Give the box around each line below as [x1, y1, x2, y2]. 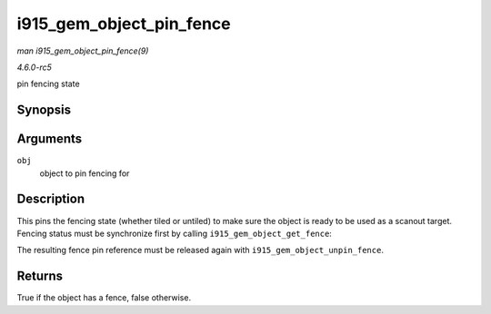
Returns [16, 269, 64, 284]
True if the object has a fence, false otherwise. [16, 292, 191, 303]
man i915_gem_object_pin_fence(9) [16, 45, 149, 56]
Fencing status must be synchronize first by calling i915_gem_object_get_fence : [16, 228, 332, 239]
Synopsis [16, 103, 72, 118]
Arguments [16, 132, 83, 147]
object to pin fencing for [39, 168, 130, 179]
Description [16, 191, 85, 207]
